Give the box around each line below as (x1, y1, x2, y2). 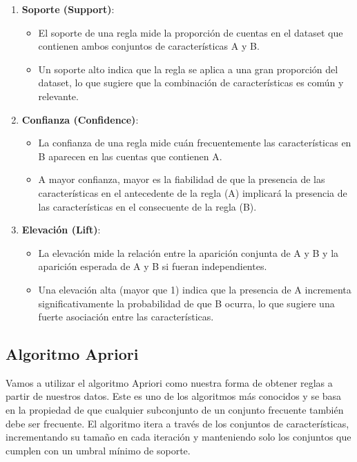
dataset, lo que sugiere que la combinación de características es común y (38, 75, 344, 90)
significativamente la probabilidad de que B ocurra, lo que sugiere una (38, 296, 335, 310)
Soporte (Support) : (21, 2, 115, 16)
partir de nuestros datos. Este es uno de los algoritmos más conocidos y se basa (6, 389, 342, 403)
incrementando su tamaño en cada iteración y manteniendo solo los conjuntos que (6, 430, 351, 444)
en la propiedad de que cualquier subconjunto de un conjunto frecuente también (6, 403, 344, 417)
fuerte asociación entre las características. (38, 309, 214, 324)
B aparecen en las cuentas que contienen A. (38, 148, 222, 163)
